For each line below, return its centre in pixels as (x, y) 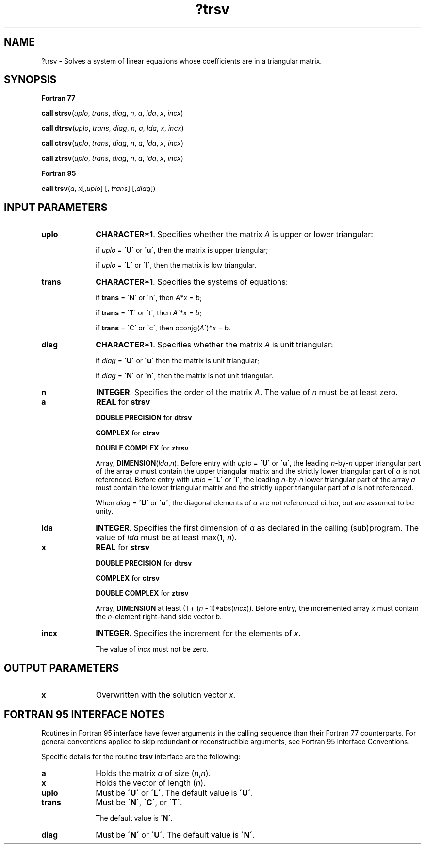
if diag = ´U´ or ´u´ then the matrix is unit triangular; (178, 361)
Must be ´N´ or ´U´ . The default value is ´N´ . (175, 835)
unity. (105, 511)
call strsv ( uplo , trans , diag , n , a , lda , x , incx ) (112, 113)
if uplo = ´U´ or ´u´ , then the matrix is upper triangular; (182, 250)
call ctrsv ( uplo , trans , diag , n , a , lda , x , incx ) (113, 143)
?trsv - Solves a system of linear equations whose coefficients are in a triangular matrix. (182, 61)
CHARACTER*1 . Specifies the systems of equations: (192, 282)
